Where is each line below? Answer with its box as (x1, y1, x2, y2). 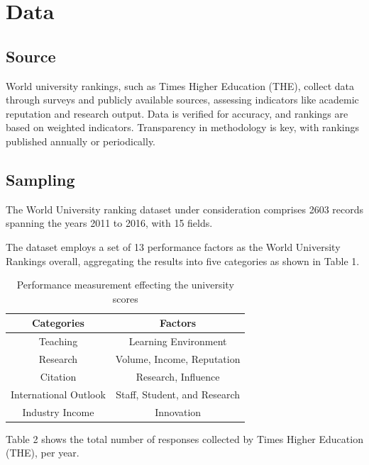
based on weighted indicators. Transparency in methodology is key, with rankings (6, 120, 359, 135)
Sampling (6, 168, 75, 190)
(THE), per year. (6, 445, 79, 460)
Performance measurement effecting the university (16, 277, 234, 292)
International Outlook (11, 386, 106, 401)
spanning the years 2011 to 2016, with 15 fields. (6, 215, 213, 230)
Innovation (155, 404, 202, 419)
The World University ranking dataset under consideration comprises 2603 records (6, 201, 364, 216)
